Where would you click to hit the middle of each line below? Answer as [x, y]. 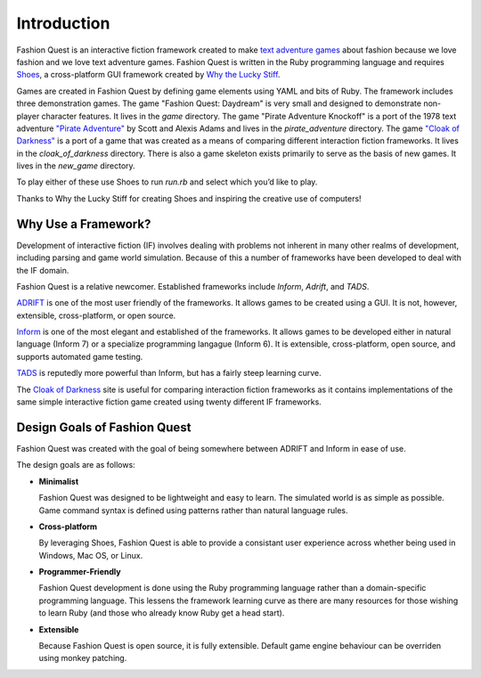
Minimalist [59, 481]
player [28, 116]
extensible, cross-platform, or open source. [96, 315]
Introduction [63, 23]
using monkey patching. [83, 658]
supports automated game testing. [80, 356]
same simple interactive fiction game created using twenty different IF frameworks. [169, 402]
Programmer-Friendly [80, 572]
